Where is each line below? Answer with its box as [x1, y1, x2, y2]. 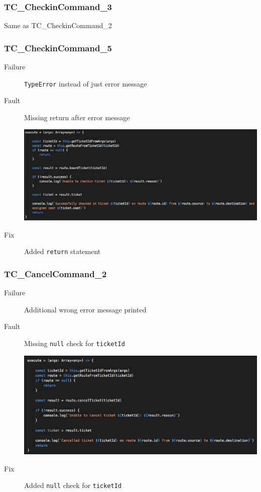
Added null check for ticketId [24, 480, 122, 490]
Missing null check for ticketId [24, 338, 125, 348]
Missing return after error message [24, 112, 130, 122]
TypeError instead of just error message [24, 78, 147, 89]
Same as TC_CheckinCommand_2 [4, 20, 112, 31]
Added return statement [24, 246, 101, 257]
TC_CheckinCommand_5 [4, 41, 112, 54]
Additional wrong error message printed [24, 304, 147, 314]
